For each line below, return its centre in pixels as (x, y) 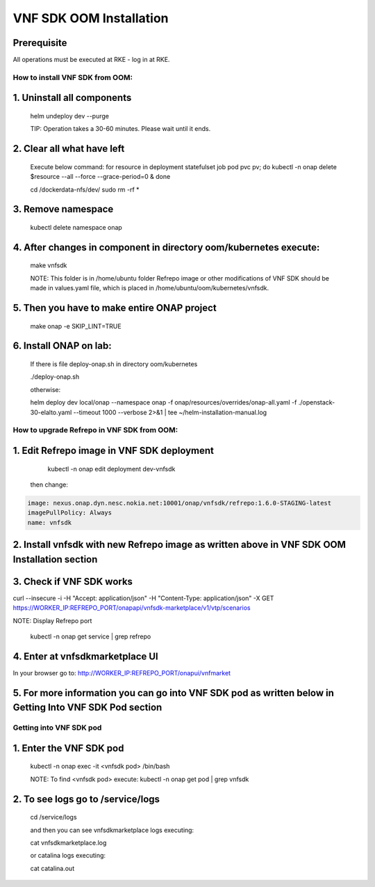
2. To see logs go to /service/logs (86, 799)
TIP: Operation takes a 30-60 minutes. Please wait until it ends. (120, 129)
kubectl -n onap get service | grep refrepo (91, 636)
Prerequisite (40, 43)
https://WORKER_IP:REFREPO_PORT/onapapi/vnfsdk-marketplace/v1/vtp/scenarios (132, 608)
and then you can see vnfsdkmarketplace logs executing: (112, 830)
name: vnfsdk (50, 523)
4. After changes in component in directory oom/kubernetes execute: (166, 247)
